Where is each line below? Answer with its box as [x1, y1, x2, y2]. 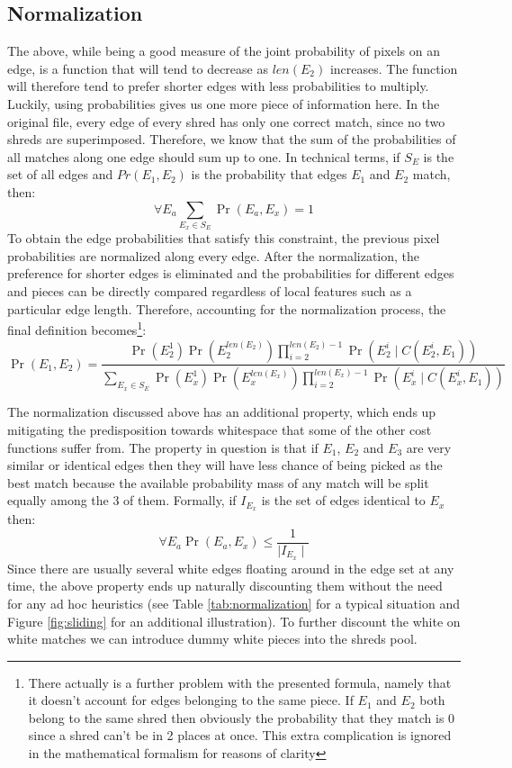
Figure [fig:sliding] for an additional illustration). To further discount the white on [7, 611, 461, 630]
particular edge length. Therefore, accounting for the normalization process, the [7, 299, 446, 318]
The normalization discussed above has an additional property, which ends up [7, 402, 436, 421]
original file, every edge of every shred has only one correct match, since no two [7, 112, 445, 131]
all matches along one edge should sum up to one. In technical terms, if [7, 147, 400, 166]
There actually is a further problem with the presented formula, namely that [28, 673, 452, 691]
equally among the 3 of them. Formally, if [7, 491, 237, 510]
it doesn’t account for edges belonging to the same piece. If [28, 691, 354, 709]
